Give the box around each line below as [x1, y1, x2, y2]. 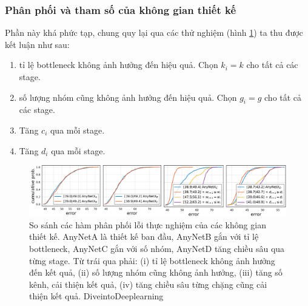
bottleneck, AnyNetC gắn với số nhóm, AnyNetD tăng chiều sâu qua [29, 242, 285, 254]
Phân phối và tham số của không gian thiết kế [5, 2, 236, 17]
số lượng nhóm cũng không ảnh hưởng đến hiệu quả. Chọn [19, 90, 237, 103]
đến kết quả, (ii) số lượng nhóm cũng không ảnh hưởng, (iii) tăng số [29, 266, 283, 279]
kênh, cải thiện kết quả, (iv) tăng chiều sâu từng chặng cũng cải [29, 277, 267, 290]
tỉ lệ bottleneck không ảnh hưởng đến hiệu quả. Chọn [19, 58, 218, 71]
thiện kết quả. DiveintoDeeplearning [29, 290, 164, 302]
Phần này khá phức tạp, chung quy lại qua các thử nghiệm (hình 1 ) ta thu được [5, 26, 303, 39]
